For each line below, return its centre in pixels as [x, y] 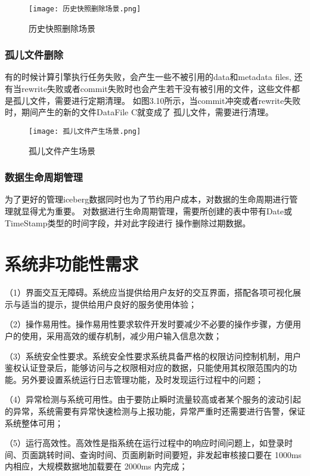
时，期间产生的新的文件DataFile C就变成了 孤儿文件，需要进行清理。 [139, 112]
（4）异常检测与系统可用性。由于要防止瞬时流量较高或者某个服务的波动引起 [153, 399]
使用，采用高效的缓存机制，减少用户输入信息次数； [121, 336]
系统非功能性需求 [72, 264]
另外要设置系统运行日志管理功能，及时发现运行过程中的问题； [142, 379]
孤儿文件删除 [34, 55]
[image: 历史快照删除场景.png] [85, 9]
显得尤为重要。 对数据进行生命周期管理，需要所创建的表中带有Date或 [157, 211]
